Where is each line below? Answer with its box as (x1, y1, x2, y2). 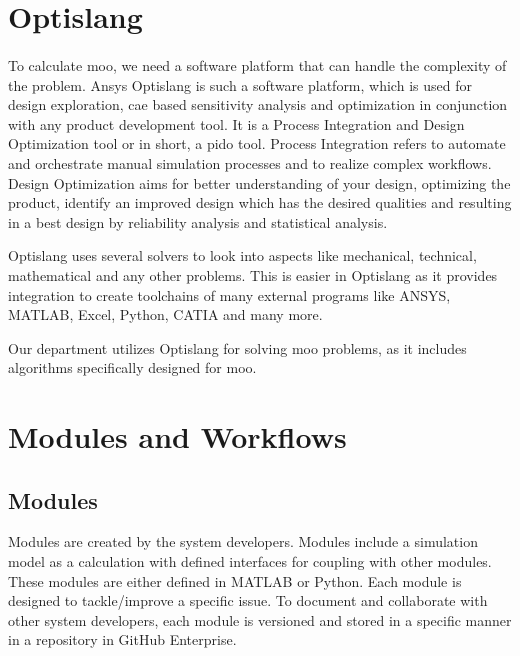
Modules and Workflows (8, 416, 347, 457)
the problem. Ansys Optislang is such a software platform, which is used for (8, 74, 472, 95)
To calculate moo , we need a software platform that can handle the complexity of (8, 54, 507, 75)
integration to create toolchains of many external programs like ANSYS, (8, 284, 451, 305)
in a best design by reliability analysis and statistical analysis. (8, 211, 388, 232)
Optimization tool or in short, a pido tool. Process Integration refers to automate (8, 133, 506, 154)
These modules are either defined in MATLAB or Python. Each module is (8, 570, 462, 591)
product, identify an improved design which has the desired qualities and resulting (8, 192, 512, 213)
